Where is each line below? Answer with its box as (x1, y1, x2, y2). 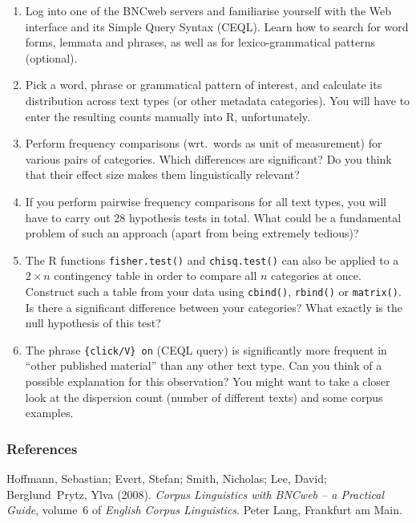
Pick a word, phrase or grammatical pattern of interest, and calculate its (25, 76, 382, 93)
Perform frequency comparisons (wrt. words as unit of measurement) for (25, 135, 382, 152)
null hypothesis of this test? (25, 314, 161, 331)
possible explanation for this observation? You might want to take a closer (25, 373, 390, 390)
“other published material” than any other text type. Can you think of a (25, 357, 382, 374)
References (6, 438, 78, 458)
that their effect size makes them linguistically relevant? (25, 166, 300, 183)
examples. (25, 404, 74, 421)
